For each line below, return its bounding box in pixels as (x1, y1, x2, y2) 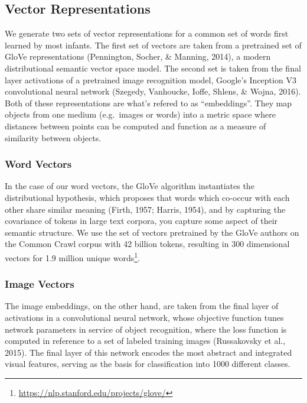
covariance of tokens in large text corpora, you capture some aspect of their (5, 214, 278, 227)
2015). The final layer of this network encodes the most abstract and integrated (5, 346, 292, 358)
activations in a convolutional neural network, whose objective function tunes (5, 311, 284, 323)
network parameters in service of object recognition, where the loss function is (5, 323, 287, 335)
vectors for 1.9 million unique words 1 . (5, 249, 140, 264)
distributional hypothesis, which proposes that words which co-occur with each (5, 191, 290, 203)
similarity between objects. (5, 131, 102, 144)
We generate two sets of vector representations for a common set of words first (5, 27, 289, 40)
